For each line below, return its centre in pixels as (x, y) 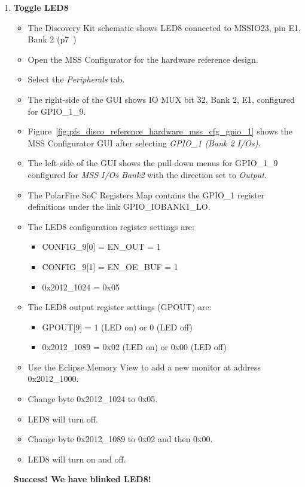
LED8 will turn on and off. (77, 459)
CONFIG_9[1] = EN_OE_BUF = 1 (110, 266)
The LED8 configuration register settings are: (111, 226)
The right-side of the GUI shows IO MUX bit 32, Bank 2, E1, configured (161, 99)
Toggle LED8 (41, 7)
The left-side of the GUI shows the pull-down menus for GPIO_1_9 (153, 163)
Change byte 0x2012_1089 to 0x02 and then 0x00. (120, 439)
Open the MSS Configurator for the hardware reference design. (143, 59)
